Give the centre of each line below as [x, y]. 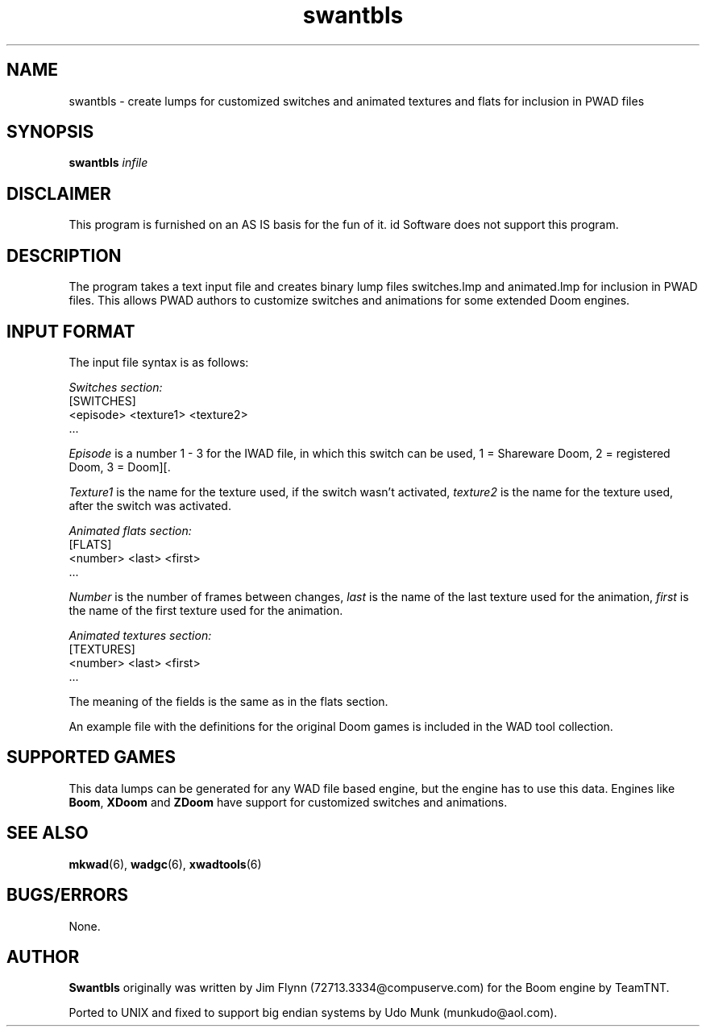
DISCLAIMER [59, 193]
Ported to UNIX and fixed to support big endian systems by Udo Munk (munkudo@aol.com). [313, 1013]
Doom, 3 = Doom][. [120, 467]
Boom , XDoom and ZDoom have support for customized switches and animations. [288, 802]
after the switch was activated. [150, 505]
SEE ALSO [48, 833]
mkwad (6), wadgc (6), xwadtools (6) [165, 864]
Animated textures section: [140, 635]
